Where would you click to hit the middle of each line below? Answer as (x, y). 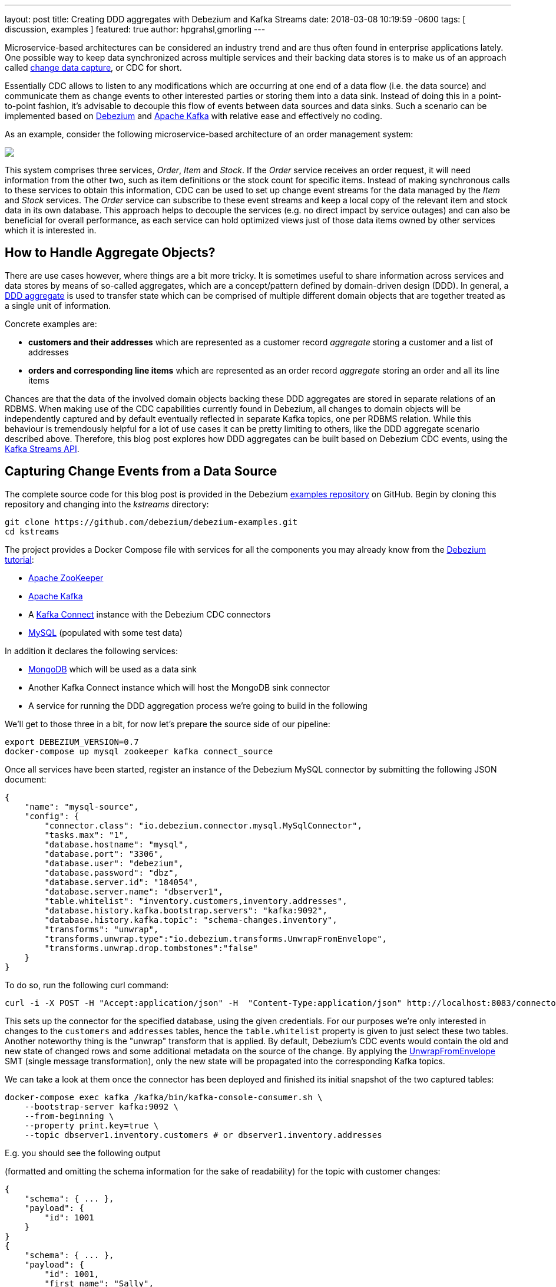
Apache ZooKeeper (66, 577)
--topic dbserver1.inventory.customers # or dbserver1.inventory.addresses (203, 1135)
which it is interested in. (51, 230)
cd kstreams (32, 531)
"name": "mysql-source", (82, 806)
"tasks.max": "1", (87, 835)
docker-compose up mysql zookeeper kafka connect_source (139, 751)
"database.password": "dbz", (112, 872)
